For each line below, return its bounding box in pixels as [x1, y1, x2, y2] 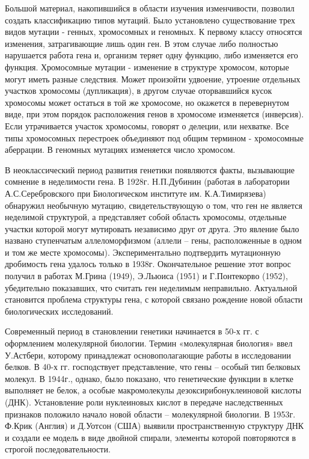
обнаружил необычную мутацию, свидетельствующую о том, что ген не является [5, 199, 302, 211]
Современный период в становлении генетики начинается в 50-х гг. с [5, 325, 259, 337]
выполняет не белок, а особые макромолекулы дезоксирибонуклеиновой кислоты [5, 384, 302, 396]
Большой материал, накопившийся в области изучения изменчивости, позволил [5, 2, 295, 14]
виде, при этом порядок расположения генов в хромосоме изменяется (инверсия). [5, 108, 304, 120]
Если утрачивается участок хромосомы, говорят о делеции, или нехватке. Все [5, 119, 289, 132]
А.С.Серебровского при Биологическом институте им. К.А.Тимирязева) [5, 186, 266, 199]
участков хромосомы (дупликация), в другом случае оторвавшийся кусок [5, 84, 272, 97]
